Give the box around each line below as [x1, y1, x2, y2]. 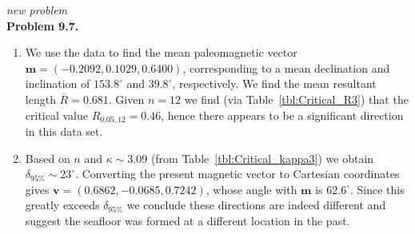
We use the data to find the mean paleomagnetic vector [25, 44, 297, 61]
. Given [108, 90, 145, 107]
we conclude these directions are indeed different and [126, 196, 386, 213]
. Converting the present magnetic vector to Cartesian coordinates [75, 165, 400, 182]
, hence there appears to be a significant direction [161, 106, 404, 123]
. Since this [350, 180, 405, 197]
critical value [25, 106, 89, 123]
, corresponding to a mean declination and [182, 59, 390, 76]
